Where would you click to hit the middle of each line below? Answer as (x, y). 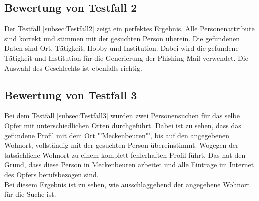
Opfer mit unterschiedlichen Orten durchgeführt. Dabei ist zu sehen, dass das (123, 125)
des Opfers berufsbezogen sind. (51, 174)
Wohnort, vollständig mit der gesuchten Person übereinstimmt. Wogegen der (121, 145)
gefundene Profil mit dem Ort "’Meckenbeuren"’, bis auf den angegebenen (117, 135)
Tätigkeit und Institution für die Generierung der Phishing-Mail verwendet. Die (126, 57)
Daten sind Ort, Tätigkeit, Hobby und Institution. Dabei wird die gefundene (121, 48)
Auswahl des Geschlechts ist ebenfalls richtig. (73, 67)
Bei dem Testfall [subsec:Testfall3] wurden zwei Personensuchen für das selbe (122, 116)
